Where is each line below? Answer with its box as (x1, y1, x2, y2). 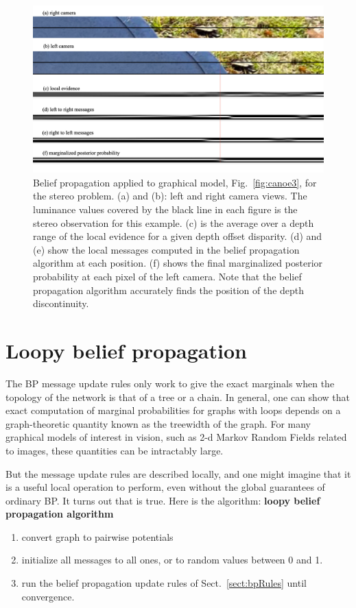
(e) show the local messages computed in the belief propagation (33, 242, 300, 256)
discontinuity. (33, 296, 89, 311)
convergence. (21, 589, 75, 603)
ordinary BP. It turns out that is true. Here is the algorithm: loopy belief (5, 493, 320, 507)
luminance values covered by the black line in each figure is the (33, 202, 298, 217)
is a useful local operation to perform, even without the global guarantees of (5, 480, 325, 494)
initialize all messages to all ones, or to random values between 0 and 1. (21, 552, 323, 567)
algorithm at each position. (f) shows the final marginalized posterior (33, 256, 323, 270)
